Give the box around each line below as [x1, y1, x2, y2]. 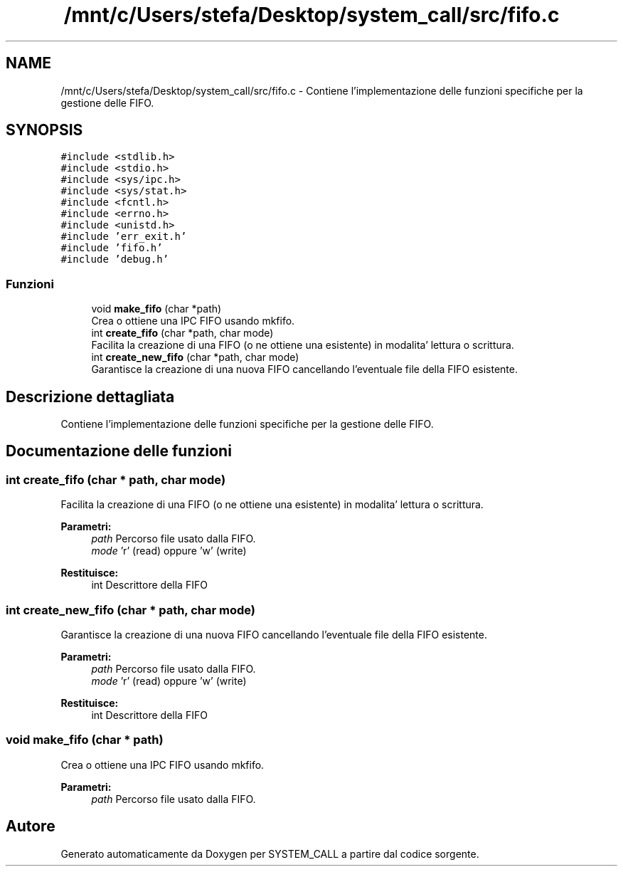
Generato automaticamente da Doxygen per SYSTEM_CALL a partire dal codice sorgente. [60, 847, 479, 860]
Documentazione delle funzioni [6, 442, 232, 461]
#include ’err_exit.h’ [60, 231, 187, 243]
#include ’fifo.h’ [60, 242, 163, 254]
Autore [6, 817, 55, 836]
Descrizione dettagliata [6, 387, 175, 406]
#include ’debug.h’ [60, 253, 169, 266]
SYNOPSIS [6, 121, 83, 140]
